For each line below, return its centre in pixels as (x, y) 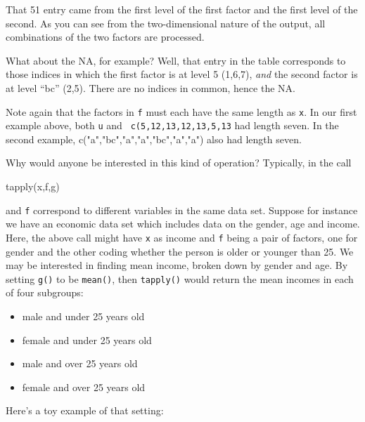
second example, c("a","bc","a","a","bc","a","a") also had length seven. (154, 139)
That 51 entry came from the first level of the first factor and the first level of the (182, 9)
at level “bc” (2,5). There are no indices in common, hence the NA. (151, 87)
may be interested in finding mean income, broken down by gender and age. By (177, 265)
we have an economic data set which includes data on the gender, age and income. (183, 224)
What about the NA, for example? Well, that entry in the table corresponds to (176, 60)
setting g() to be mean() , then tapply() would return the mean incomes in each (180, 278)
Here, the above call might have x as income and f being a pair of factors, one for (182, 237)
